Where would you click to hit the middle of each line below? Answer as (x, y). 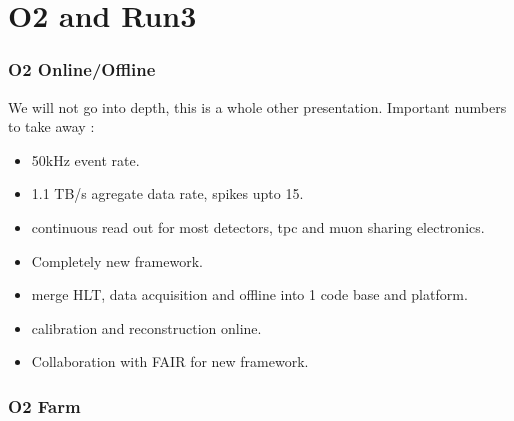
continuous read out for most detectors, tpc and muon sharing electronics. (258, 226)
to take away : (51, 126)
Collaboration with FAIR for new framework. (170, 361)
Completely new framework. (117, 260)
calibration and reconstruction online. (146, 327)
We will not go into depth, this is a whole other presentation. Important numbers (257, 106)
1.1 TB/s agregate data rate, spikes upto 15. (167, 193)
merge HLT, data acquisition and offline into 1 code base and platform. (249, 294)
